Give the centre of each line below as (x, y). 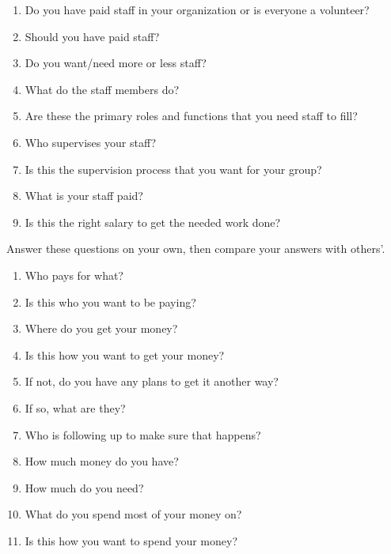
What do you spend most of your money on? (133, 514)
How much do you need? (84, 487)
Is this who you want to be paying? (110, 301)
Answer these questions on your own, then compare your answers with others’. (196, 249)
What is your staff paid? (84, 196)
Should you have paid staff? (92, 36)
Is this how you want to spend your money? (131, 540)
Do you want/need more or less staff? (116, 63)
